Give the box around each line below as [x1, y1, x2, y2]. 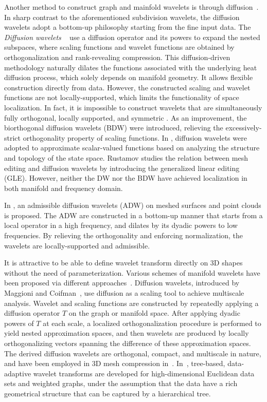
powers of [4, 317, 34, 328]
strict [4, 132, 21, 143]
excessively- [225, 122, 262, 133]
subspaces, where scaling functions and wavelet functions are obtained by [4, 42, 235, 52]
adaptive [4, 368, 31, 378]
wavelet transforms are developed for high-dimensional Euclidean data [33, 368, 255, 378]
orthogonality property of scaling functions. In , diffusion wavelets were [23, 132, 247, 143]
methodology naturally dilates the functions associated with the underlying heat [4, 62, 257, 72]
